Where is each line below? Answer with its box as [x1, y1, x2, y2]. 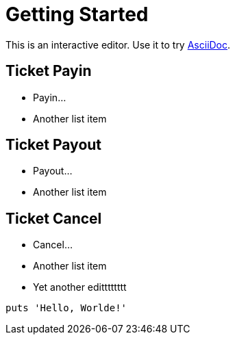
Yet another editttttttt [33, 281, 127, 293]
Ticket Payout [5, 136, 102, 154]
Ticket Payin [5, 62, 92, 80]
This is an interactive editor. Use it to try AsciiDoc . [5, 38, 231, 51]
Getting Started [5, 3, 149, 26]
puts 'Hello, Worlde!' [5, 302, 127, 314]
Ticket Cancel [5, 209, 102, 227]
